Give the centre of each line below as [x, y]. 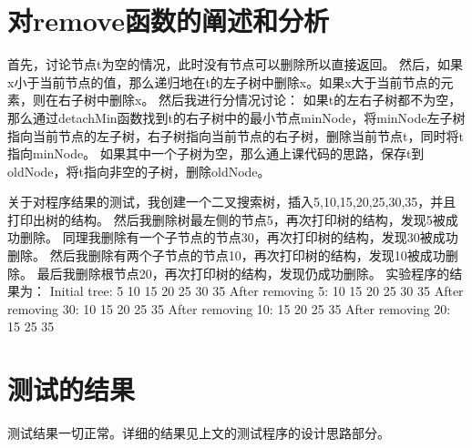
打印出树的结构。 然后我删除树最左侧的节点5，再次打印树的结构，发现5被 [226, 219]
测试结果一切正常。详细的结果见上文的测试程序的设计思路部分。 [199, 433]
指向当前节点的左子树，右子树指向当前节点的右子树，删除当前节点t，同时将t [236, 135]
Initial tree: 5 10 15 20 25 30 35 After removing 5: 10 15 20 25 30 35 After [257, 291]
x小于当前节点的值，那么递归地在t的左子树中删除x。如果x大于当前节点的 [224, 81]
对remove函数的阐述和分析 [168, 20]
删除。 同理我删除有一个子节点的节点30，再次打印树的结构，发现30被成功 [239, 237]
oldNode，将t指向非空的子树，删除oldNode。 [139, 171]
